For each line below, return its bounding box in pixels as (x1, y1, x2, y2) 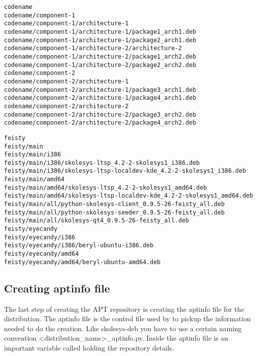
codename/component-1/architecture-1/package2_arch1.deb (4, 36, 196, 44)
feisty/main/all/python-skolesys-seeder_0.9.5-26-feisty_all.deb (4, 209, 225, 216)
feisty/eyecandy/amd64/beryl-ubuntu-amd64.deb (4, 258, 161, 266)
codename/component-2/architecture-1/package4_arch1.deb (4, 94, 196, 102)
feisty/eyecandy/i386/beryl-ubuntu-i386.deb (4, 242, 154, 249)
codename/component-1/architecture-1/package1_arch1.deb (4, 28, 196, 35)
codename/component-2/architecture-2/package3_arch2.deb (4, 111, 196, 118)
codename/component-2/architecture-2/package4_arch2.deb (4, 119, 196, 127)
